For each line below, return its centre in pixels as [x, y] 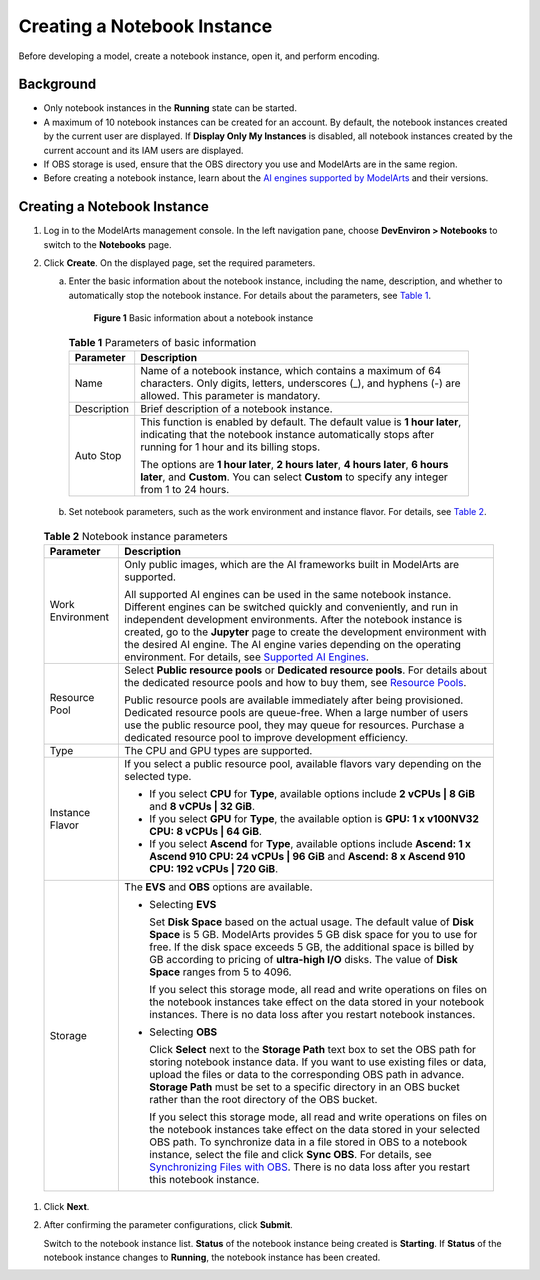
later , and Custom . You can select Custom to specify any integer [294, 477]
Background [57, 84]
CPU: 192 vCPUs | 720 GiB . [214, 868]
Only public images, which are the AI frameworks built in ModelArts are [292, 564]
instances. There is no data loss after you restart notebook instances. [312, 1014]
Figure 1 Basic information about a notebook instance [203, 318]
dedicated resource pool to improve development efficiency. [266, 737]
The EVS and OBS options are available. [219, 887]
